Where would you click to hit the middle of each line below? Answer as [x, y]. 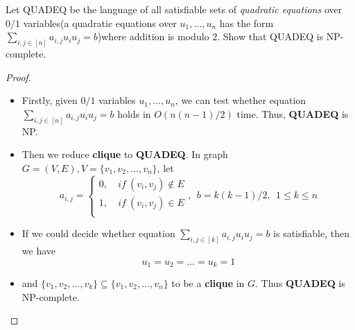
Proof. [18, 77]
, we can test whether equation [241, 100]
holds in [134, 113]
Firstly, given [50, 100]
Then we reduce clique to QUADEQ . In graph [125, 154]
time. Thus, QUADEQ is [293, 113]
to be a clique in [208, 283]
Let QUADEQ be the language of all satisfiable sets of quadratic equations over [174, 9]
